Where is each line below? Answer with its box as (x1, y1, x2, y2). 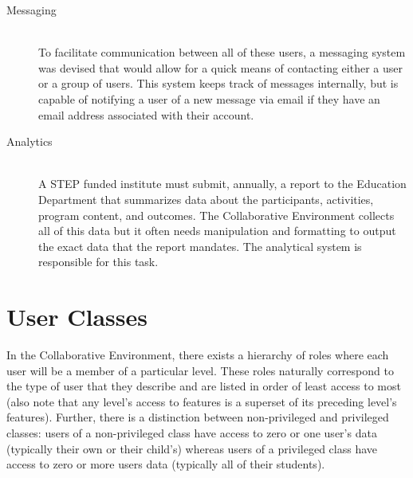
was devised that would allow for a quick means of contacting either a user (38, 59, 403, 76)
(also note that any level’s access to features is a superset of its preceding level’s (6, 393, 397, 409)
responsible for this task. (38, 253, 159, 270)
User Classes (6, 300, 147, 333)
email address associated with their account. (38, 106, 254, 123)
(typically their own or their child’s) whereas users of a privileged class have (6, 440, 378, 456)
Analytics (6, 133, 53, 150)
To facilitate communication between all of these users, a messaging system (38, 44, 406, 61)
